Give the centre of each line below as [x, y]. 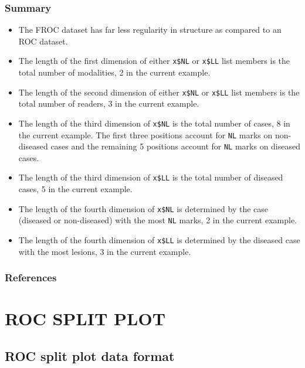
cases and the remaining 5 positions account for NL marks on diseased [176, 146]
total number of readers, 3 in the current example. [109, 103]
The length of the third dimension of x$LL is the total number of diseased [151, 177]
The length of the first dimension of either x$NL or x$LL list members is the [154, 61]
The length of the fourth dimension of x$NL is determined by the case [143, 208]
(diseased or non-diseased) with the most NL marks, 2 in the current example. [157, 220]
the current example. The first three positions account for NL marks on [145, 134]
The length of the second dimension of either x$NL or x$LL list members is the [159, 92]
